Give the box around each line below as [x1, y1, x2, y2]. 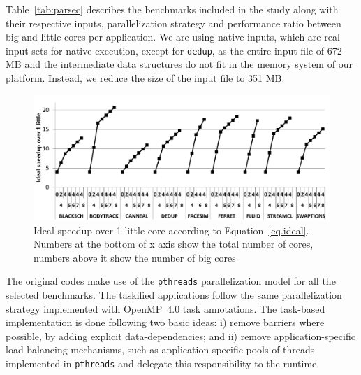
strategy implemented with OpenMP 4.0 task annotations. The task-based [6, 301, 325, 316]
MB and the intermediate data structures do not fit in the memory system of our [6, 57, 353, 71]
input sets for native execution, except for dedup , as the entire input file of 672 [6, 43, 342, 57]
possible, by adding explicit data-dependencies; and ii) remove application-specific [6, 328, 355, 343]
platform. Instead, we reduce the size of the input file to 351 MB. [6, 71, 285, 85]
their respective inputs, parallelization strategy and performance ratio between [6, 15, 341, 30]
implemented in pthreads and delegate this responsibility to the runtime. [6, 355, 320, 370]
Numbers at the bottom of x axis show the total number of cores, [34, 236, 314, 251]
